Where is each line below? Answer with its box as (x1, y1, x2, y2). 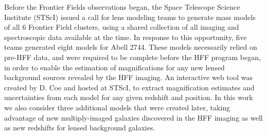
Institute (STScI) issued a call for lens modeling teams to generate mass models (4, 11, 256, 22)
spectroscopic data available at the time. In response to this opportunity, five (4, 31, 247, 42)
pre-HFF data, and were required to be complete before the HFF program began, (4, 51, 261, 62)
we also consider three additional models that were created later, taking (4, 102, 230, 112)
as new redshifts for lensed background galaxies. (4, 122, 155, 133)
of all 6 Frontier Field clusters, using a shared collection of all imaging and (4, 22, 239, 32)
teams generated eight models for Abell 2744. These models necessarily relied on (4, 42, 257, 52)
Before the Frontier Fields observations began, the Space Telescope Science (4, 2, 240, 12)
